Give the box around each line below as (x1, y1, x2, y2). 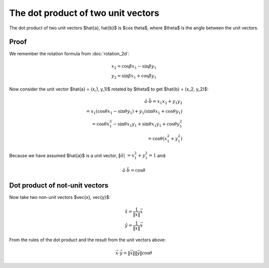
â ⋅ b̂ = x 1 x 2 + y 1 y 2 (144, 98, 183, 105)
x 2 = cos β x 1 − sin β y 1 (111, 63, 157, 70)
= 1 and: (148, 152, 166, 159)
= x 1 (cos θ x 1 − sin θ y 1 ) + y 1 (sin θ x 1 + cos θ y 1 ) (86, 108, 183, 115)
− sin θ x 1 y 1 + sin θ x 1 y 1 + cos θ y (113, 121, 180, 128)
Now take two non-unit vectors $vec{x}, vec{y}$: (9, 194, 111, 200)
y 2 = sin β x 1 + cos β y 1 (111, 73, 157, 80)
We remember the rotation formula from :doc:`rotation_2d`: (9, 51, 130, 57)
